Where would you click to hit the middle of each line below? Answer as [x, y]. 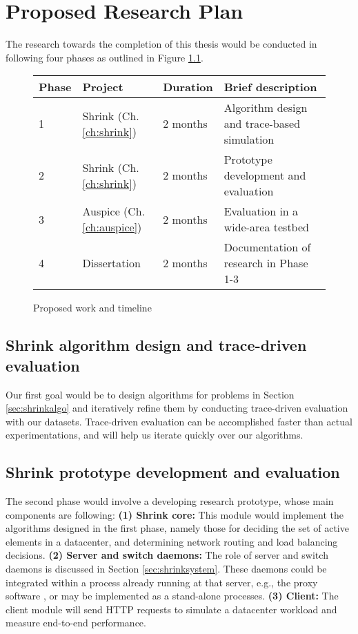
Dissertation [111, 263]
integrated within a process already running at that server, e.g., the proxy [162, 582]
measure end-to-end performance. [76, 623]
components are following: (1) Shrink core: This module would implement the [175, 514]
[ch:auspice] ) [112, 227]
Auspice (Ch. [114, 211]
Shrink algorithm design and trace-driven [156, 345]
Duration [188, 87]
